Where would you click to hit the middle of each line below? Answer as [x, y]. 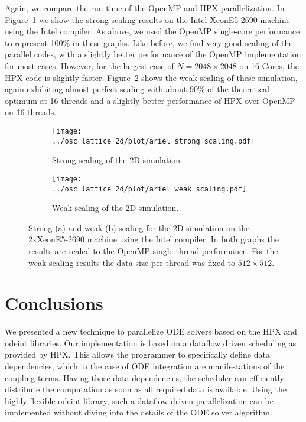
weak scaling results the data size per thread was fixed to [132, 262]
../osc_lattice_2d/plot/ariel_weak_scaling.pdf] [149, 189]
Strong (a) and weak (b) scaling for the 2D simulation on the [139, 227]
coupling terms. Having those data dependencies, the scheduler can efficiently [144, 377]
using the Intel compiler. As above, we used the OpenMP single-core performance [152, 31]
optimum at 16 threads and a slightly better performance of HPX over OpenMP [150, 100]
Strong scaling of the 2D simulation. [117, 160]
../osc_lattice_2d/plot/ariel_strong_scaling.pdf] [154, 141]
